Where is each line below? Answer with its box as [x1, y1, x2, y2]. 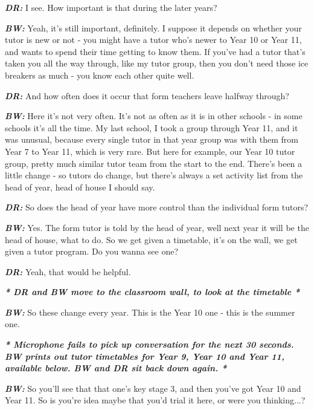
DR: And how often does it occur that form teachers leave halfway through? [5, 89, 289, 102]
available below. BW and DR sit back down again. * [5, 362, 227, 374]
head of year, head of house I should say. [5, 180, 155, 193]
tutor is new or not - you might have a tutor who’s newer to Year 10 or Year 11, [5, 33, 302, 46]
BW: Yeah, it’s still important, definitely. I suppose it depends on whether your [5, 21, 302, 34]
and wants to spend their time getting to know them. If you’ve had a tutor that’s [5, 45, 306, 57]
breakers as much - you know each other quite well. [5, 68, 194, 81]
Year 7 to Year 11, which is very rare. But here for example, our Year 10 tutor [5, 145, 295, 157]
